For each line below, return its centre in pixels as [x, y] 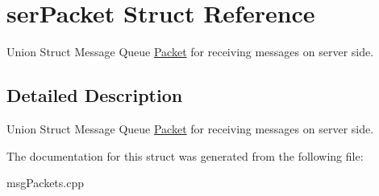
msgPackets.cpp [45, 183]
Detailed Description [95, 95]
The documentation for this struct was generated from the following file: [185, 155]
